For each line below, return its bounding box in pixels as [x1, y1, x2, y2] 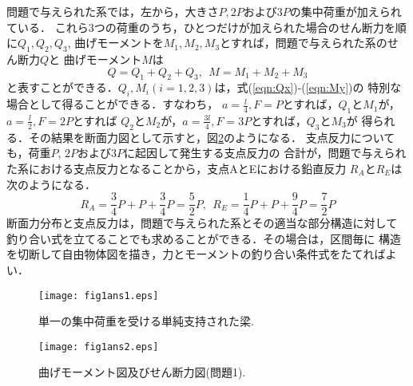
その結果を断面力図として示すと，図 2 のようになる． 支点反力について [28, 128, 395, 145]
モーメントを [97, 34, 164, 51]
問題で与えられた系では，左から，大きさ [6, 3, 219, 19]
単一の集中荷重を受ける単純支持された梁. [38, 313, 254, 329]
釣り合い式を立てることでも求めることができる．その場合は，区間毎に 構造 [6, 230, 401, 246]
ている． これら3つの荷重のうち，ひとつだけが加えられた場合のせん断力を [6, 18, 395, 35]
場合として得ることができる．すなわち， [6, 96, 219, 112]
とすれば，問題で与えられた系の [220, 34, 387, 51]
